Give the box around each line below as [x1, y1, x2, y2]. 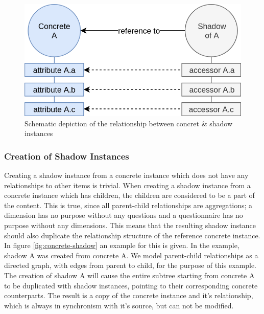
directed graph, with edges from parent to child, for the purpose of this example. [4, 260, 256, 271]
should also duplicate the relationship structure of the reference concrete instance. [4, 230, 260, 240]
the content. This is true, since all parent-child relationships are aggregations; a [4, 199, 252, 210]
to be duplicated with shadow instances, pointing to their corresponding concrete [4, 280, 258, 290]
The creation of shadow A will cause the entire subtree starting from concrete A [4, 270, 255, 280]
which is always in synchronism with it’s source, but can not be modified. [4, 300, 234, 310]
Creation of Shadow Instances [4, 149, 129, 162]
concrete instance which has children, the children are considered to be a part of [4, 190, 255, 200]
